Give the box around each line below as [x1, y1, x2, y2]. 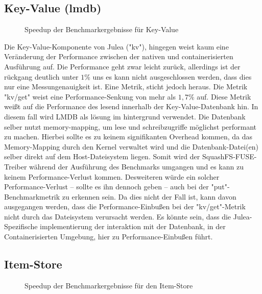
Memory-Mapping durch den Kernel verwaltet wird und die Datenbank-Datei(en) [4, 141, 259, 152]
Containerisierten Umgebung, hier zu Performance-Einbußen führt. [4, 231, 213, 242]
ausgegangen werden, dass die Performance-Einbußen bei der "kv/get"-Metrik [4, 201, 246, 212]
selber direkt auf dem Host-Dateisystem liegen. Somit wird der [4, 151, 200, 162]
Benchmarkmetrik [4, 191, 60, 202]
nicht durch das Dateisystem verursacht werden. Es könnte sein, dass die [4, 211, 231, 222]
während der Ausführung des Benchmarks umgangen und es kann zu [29, 161, 244, 171]
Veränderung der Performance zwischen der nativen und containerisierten [4, 51, 233, 62]
